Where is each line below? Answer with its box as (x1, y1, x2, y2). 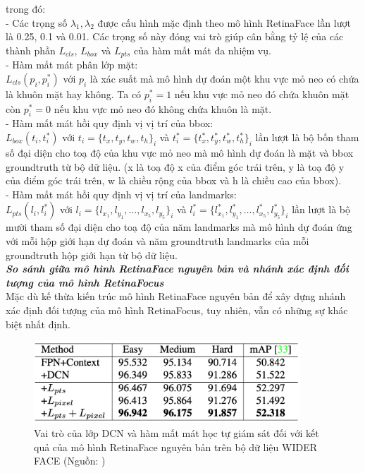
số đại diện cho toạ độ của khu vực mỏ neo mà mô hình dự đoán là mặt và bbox (6, 145, 354, 160)
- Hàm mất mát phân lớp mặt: (6, 57, 138, 72)
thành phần (6, 42, 56, 57)
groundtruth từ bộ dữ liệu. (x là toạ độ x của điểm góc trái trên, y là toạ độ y (6, 159, 345, 174)
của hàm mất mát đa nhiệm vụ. (134, 42, 271, 57)
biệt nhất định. (6, 316, 70, 331)
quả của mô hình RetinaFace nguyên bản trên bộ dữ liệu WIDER (34, 439, 317, 454)
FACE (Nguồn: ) (34, 453, 106, 468)
